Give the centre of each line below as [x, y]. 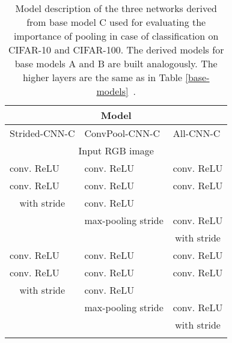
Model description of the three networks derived [116, 8]
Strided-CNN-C [42, 133]
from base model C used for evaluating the [116, 22]
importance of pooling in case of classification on [116, 36]
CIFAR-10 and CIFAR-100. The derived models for [116, 50]
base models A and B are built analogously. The [116, 63]
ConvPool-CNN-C [122, 133]
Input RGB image [116, 150]
